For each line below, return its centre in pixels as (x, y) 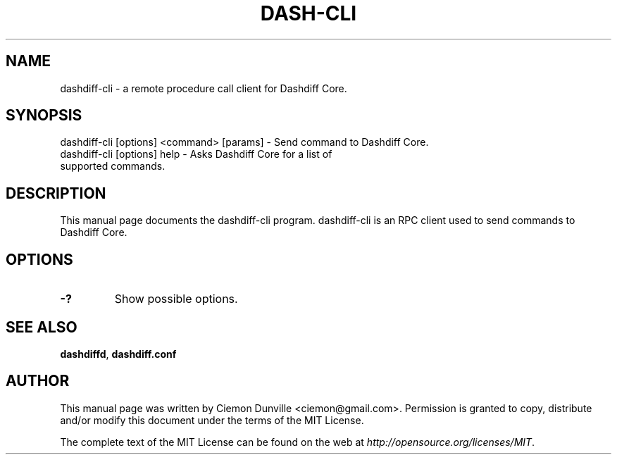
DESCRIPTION (56, 193)
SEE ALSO (42, 327)
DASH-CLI (308, 13)
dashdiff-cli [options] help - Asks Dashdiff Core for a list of (196, 154)
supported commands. (113, 166)
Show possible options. (176, 299)
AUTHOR (38, 381)
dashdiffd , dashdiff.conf (118, 354)
